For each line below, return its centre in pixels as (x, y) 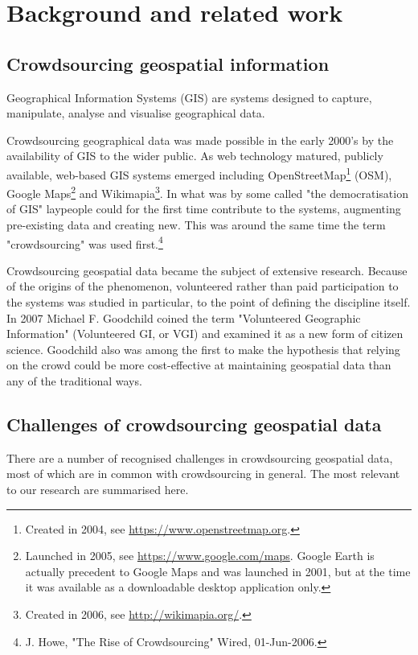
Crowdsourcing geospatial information (168, 63)
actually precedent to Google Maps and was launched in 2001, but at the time (218, 571)
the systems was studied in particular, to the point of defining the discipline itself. (209, 302)
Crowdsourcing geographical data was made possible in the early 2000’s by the (200, 140)
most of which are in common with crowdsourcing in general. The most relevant (203, 474)
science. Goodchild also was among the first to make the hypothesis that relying (203, 349)
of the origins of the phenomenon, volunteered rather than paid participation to (203, 286)
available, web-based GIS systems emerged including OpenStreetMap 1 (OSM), (199, 173)
